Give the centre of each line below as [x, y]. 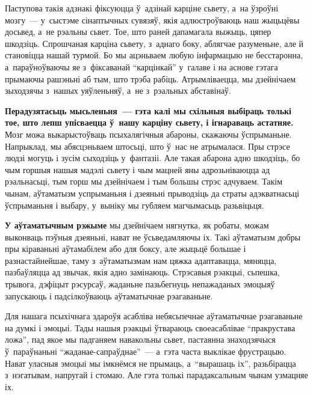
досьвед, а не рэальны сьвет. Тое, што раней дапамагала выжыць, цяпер [138, 32]
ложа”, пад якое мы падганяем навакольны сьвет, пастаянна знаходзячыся [140, 339]
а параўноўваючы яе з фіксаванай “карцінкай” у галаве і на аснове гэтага [141, 66]
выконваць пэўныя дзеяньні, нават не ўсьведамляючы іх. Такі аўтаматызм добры [153, 237]
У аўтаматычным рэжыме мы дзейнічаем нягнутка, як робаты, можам [137, 225]
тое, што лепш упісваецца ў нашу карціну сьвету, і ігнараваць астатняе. [149, 122]
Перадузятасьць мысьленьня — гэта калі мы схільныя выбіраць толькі [148, 110]
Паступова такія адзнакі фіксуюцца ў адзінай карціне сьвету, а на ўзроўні [142, 8]
